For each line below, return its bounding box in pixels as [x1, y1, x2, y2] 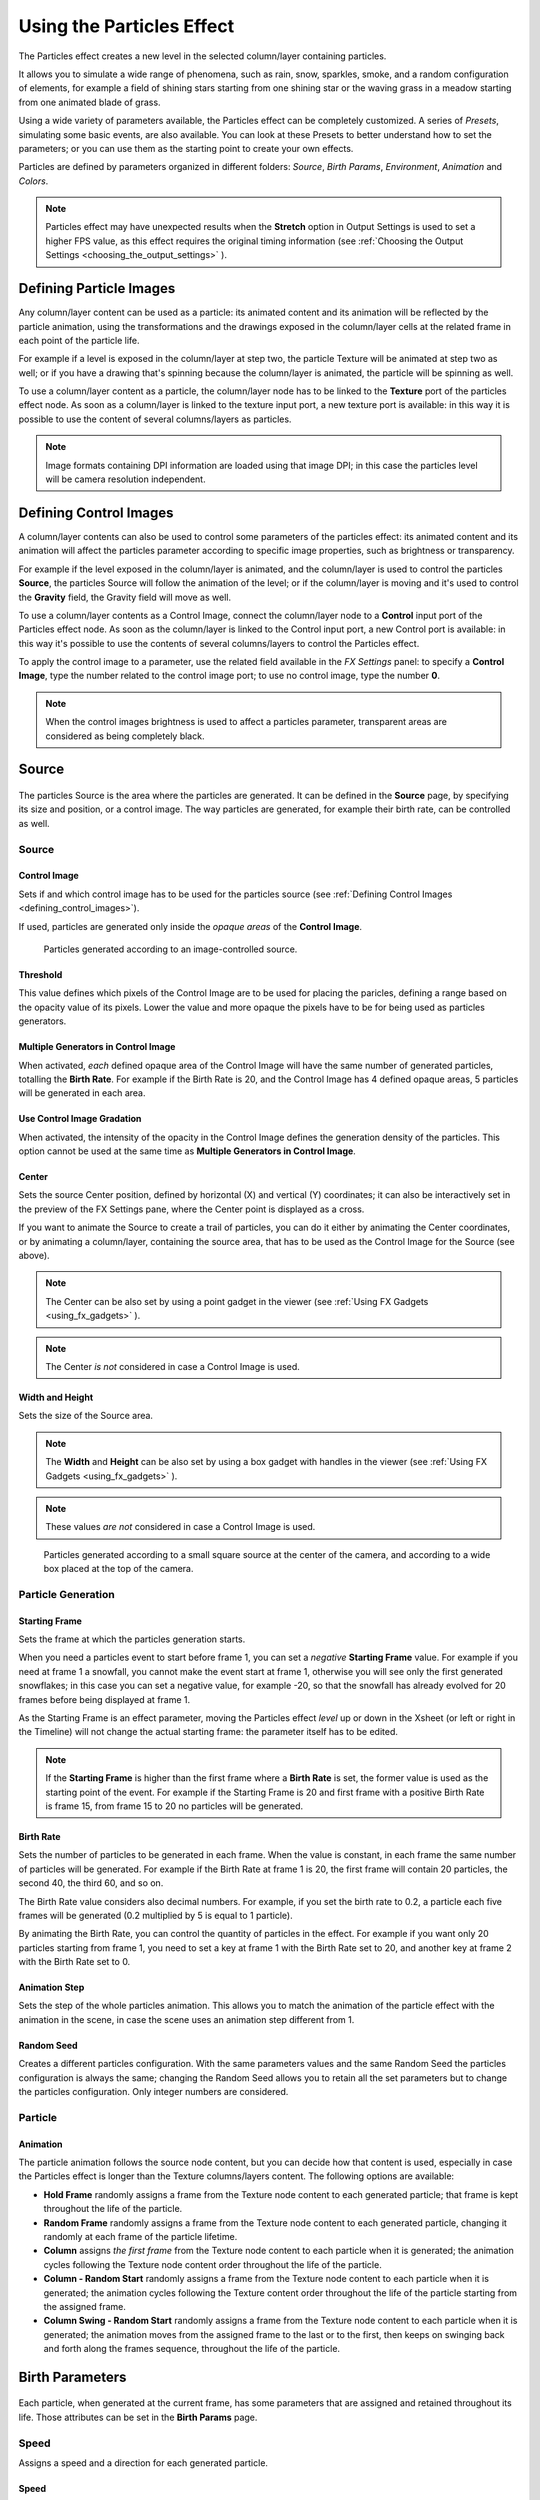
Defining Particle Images [18, 280, 176, 297]
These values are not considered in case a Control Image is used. [45, 1521, 316, 1533]
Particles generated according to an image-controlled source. [43, 943, 298, 955]
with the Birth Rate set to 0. [18, 1956, 131, 1968]
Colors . [18, 175, 49, 187]
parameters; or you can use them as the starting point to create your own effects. [18, 142, 354, 154]
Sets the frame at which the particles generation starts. [18, 1633, 246, 1645]
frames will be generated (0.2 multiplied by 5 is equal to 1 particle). [18, 1909, 294, 1921]
